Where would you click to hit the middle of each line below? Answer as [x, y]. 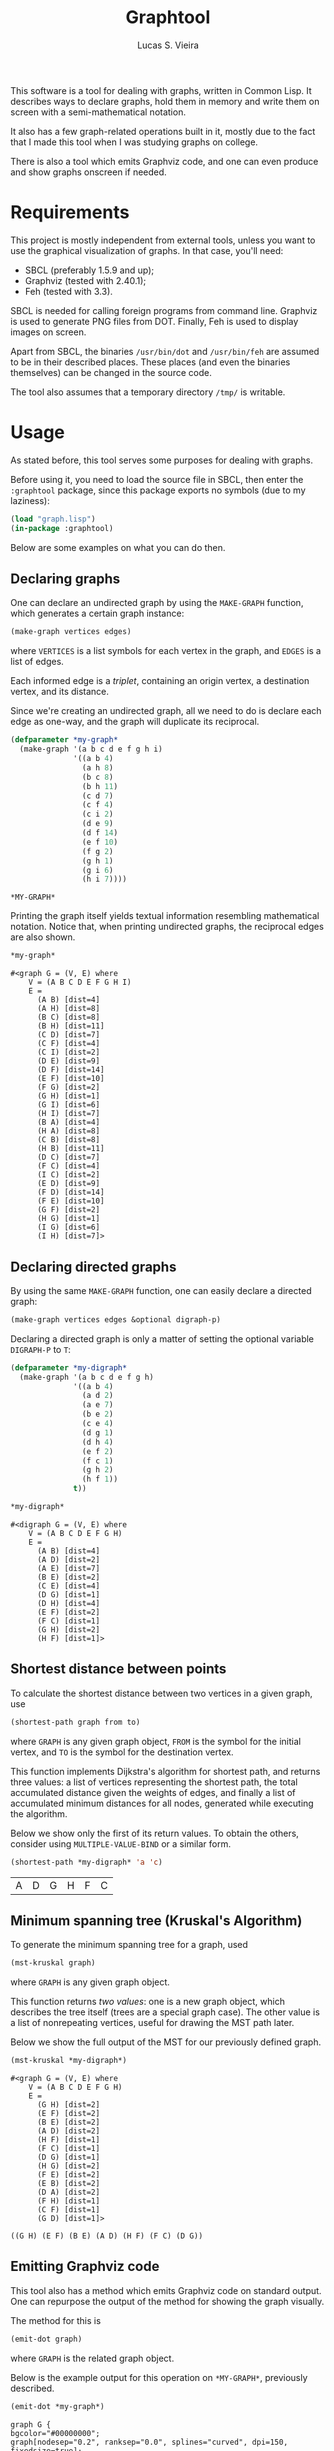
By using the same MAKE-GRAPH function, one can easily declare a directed [161, 1290]
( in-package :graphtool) [62, 528]
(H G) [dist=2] [68, 2166]
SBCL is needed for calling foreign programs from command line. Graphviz [164, 310]
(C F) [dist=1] [68, 2210]
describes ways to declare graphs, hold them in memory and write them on [165, 101]
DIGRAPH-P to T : [41, 1349]
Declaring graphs [65, 578]
